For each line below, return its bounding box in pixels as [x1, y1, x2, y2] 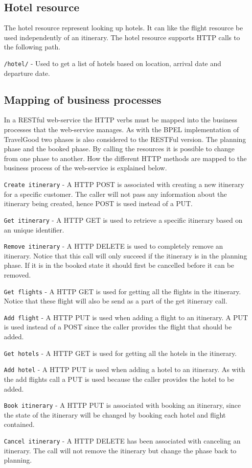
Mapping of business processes [4, 92, 161, 107]
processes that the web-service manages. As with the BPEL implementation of [4, 124, 239, 135]
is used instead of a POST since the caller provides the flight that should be [4, 322, 232, 332]
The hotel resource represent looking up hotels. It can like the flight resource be [4, 23, 243, 33]
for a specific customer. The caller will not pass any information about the [4, 188, 227, 199]
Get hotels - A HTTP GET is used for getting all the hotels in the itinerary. [4, 348, 237, 358]
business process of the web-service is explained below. [4, 163, 167, 173]
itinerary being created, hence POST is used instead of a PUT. [4, 198, 193, 209]
